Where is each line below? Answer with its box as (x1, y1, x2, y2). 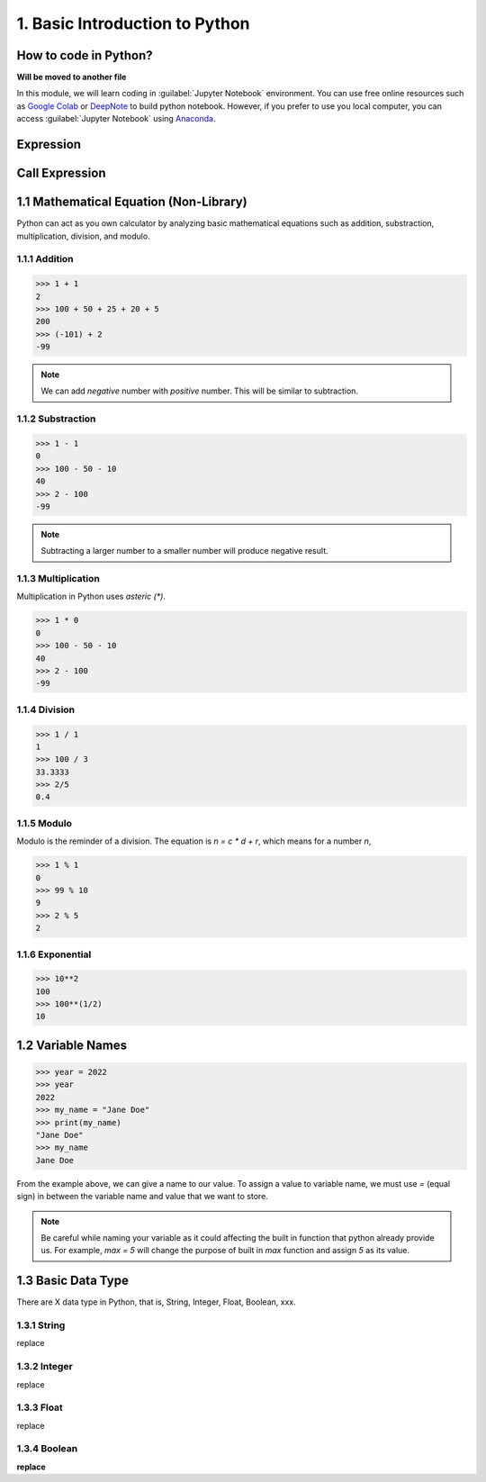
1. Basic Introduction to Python (16, 14, 251, 33)
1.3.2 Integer (16, 1360, 74, 1373)
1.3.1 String (16, 1319, 66, 1332)
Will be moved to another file (16, 72, 127, 83)
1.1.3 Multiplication (16, 573, 101, 585)
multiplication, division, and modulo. (16, 230, 150, 241)
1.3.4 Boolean (16, 1442, 78, 1455)
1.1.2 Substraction (16, 412, 96, 425)
